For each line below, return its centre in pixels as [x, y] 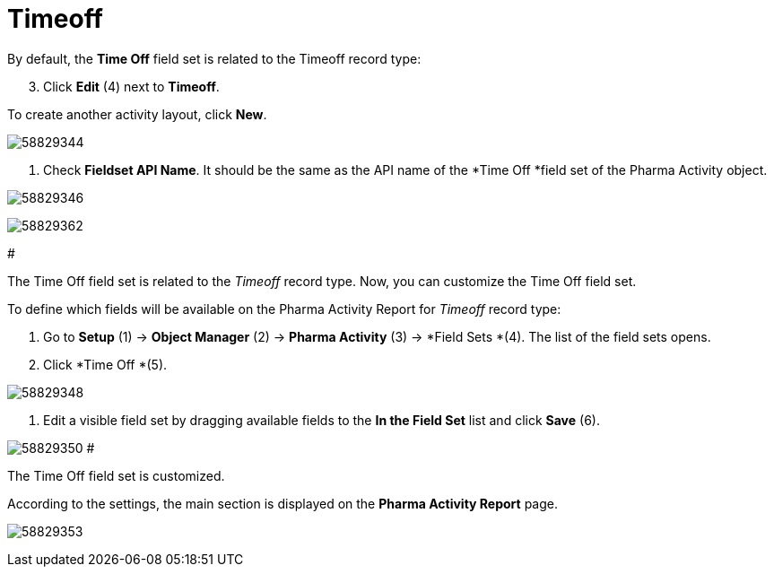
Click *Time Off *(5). [105, 364]
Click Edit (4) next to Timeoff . [131, 86]
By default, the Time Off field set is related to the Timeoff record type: [214, 58]
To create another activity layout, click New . [137, 114]
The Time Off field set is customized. [116, 475]
